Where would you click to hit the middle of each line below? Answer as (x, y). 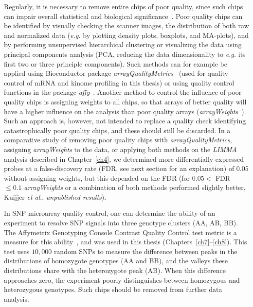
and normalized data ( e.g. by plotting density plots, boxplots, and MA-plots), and (126, 35)
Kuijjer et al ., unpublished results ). (55, 196)
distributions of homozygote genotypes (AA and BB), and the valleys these (116, 261)
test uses (17, 251)
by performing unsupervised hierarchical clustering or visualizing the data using (123, 44)
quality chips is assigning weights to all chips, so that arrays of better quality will (125, 101)
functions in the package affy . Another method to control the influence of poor (123, 92)
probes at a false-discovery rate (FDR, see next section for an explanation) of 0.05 (126, 168)
